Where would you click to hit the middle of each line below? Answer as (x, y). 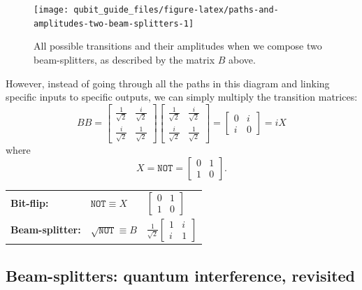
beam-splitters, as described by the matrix (124, 59)
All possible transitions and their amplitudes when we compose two (178, 46)
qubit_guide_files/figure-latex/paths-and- (176, 10)
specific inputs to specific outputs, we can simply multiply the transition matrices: (182, 97)
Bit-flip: (30, 203)
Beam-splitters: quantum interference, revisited (181, 275)
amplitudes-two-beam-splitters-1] (114, 23)
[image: (51, 10)
